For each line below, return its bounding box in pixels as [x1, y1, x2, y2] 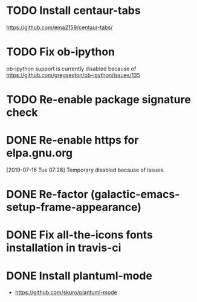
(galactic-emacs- [90, 187, 180, 201]
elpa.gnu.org [6, 146, 73, 160]
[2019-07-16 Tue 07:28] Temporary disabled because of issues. [6, 166, 165, 173]
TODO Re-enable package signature [6, 93, 192, 107]
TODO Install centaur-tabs [6, 4, 141, 18]
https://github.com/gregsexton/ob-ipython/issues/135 [6, 71, 141, 79]
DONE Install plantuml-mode [6, 269, 153, 283]
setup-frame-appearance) [6, 201, 142, 214]
